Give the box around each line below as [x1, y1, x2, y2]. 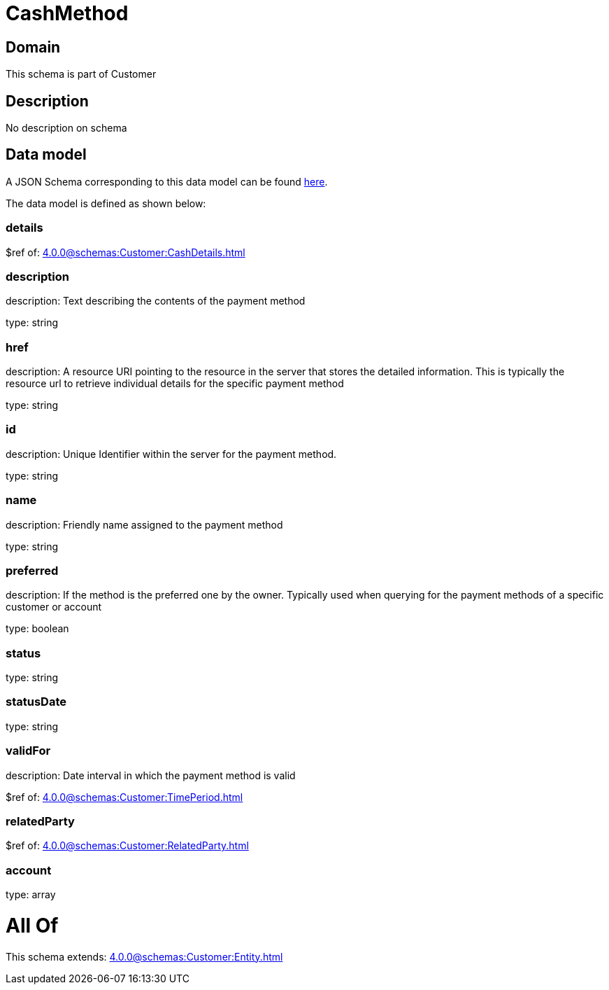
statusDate [6, 695, 66, 709]
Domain [6, 38, 61, 56]
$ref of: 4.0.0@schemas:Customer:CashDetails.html [6, 246, 245, 258]
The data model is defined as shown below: [6, 197, 206, 209]
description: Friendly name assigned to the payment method [6, 518, 283, 531]
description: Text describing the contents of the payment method [6, 295, 306, 307]
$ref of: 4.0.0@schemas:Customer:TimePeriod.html [6, 790, 243, 803]
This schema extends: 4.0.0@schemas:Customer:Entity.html [6, 950, 283, 963]
